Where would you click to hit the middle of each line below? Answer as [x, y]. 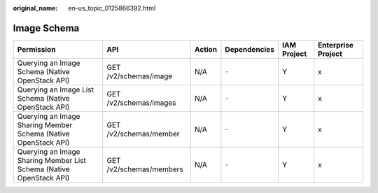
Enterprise [335, 45]
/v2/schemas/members [145, 169]
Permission [36, 49]
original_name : [35, 8]
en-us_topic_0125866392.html [112, 8]
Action [205, 49]
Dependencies [250, 49]
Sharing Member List [52, 160]
